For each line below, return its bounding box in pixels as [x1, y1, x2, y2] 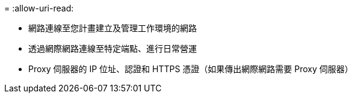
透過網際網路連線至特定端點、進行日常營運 [28, 43, 197, 54]
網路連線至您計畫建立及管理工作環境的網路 [28, 23, 197, 33]
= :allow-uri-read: [4, 3, 74, 13]
